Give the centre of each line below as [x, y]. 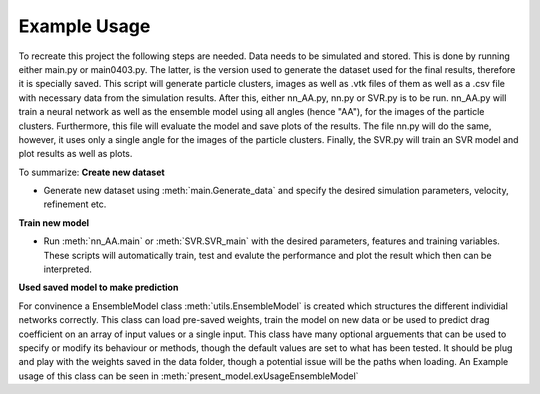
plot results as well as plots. [75, 154]
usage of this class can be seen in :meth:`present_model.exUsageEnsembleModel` [188, 376]
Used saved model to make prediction [98, 287]
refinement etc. [75, 204]
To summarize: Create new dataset [91, 172]
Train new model [54, 222]
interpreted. [67, 269]
